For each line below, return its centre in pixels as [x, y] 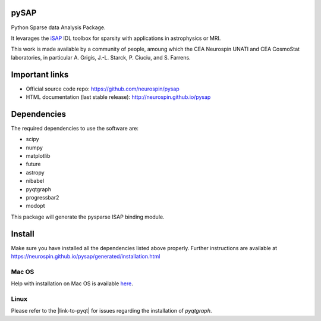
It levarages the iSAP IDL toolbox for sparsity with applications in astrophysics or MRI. [116, 38]
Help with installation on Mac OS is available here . [72, 283]
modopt [35, 206]
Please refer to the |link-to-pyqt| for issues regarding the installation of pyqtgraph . [111, 311]
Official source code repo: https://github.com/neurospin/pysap [103, 89]
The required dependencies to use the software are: [75, 128]
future [33, 164]
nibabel [35, 181]
